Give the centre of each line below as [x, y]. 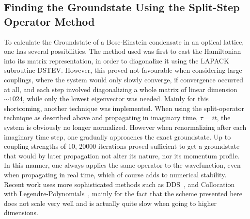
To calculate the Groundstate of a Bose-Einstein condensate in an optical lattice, [124, 41]
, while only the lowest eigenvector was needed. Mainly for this [116, 99]
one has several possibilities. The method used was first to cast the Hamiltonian [123, 51]
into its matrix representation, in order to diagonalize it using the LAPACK [117, 60]
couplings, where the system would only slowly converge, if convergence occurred [124, 79]
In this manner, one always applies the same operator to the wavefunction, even [122, 165]
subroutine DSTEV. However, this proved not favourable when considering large [123, 70]
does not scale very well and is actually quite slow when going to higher [110, 203]
